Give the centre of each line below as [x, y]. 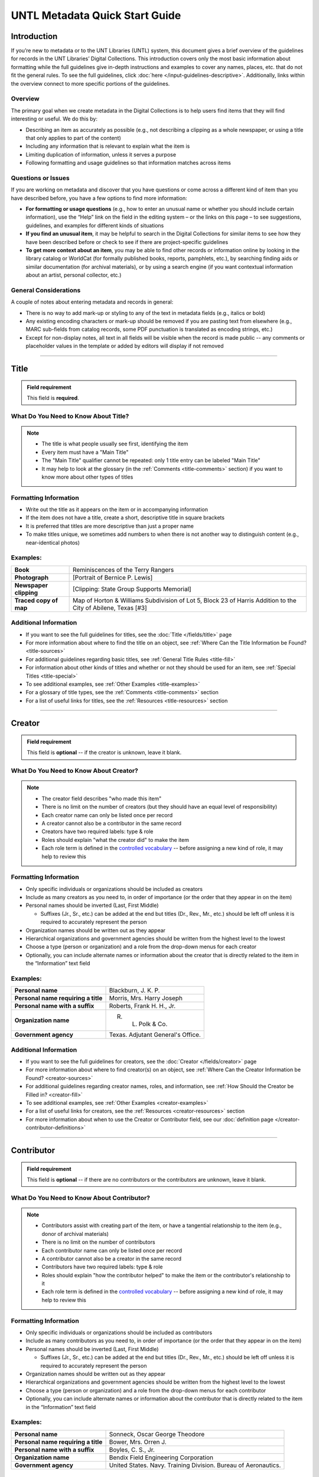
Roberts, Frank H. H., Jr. [142, 1006]
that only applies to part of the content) [73, 138]
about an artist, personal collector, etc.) [74, 275]
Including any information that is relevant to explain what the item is [108, 146]
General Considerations [46, 290]
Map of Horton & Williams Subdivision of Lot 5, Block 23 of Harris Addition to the [184, 600]
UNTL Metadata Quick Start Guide [96, 15]
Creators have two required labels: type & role [97, 832]
